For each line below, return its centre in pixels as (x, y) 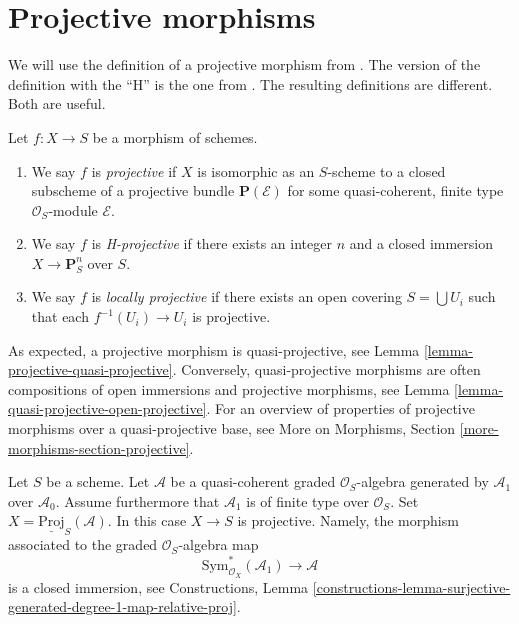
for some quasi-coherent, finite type (395, 190)
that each (60, 316)
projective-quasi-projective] (90, 369)
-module (73, 209)
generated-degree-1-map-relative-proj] (122, 606)
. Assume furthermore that (137, 500)
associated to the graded (83, 544)
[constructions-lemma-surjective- (411, 586)
